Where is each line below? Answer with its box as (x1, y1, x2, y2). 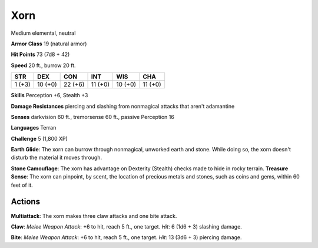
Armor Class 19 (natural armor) (11, 40, 87, 47)
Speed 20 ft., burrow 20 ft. (11, 62, 76, 69)
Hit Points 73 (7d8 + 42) (11, 51, 70, 58)
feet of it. (11, 181, 34, 189)
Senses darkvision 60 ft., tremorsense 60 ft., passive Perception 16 (11, 113, 175, 120)
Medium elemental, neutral (11, 29, 76, 37)
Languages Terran (11, 124, 57, 131)
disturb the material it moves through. (11, 154, 102, 161)
